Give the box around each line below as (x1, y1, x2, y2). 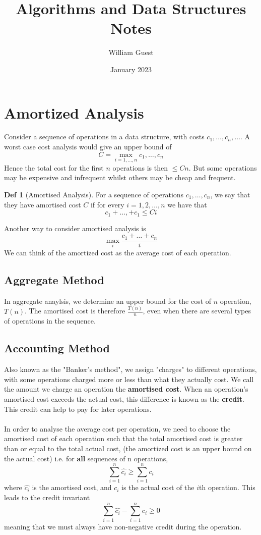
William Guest (108, 47, 154, 58)
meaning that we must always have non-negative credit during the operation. (4, 521, 242, 531)
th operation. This (199, 482, 255, 493)
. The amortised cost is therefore (25, 305, 125, 316)
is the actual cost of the (121, 482, 194, 493)
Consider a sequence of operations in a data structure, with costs (4, 131, 205, 142)
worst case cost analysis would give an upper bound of (4, 141, 172, 152)
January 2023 (110, 64, 152, 74)
